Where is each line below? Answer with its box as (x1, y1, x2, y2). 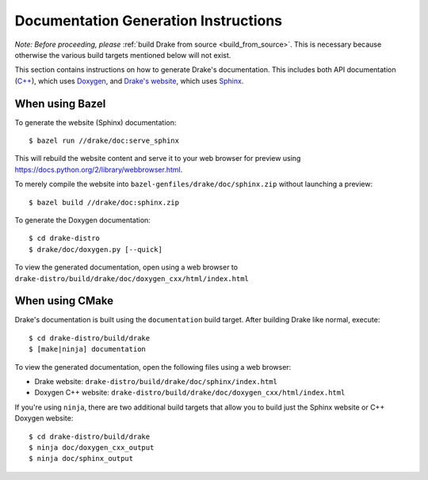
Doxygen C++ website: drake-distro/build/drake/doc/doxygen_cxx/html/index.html (34, 388, 346, 398)
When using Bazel (14, 97, 106, 110)
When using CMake (14, 294, 114, 308)
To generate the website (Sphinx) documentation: (14, 117, 177, 127)
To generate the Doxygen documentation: (14, 215, 151, 225)
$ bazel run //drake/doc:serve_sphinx (29, 136, 180, 146)
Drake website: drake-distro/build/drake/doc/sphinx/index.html (34, 377, 277, 386)
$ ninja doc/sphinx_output (29, 454, 134, 463)
